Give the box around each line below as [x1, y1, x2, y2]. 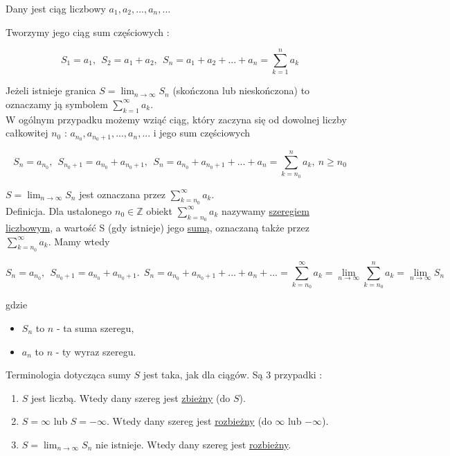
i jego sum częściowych [153, 125, 251, 140]
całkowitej [6, 125, 48, 140]
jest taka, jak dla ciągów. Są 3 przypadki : [143, 367, 323, 382]
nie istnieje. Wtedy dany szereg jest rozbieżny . [95, 437, 291, 451]
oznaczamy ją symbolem [6, 96, 108, 111]
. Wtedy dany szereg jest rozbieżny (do [107, 414, 272, 428]
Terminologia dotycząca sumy [6, 367, 131, 382]
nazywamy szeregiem [221, 203, 309, 218]
